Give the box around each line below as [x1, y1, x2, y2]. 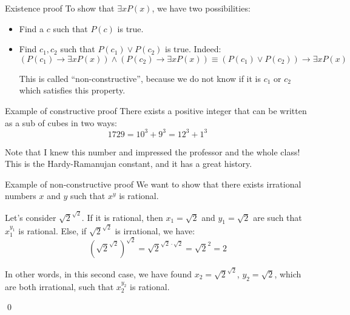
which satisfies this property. [19, 84, 126, 97]
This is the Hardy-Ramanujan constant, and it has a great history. [5, 157, 252, 170]
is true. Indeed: [165, 42, 221, 55]
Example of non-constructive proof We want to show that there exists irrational [5, 177, 301, 190]
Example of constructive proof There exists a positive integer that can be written [5, 104, 307, 117]
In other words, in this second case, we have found [5, 267, 192, 280]
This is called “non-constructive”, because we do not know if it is [19, 72, 261, 84]
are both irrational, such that [5, 280, 114, 293]
